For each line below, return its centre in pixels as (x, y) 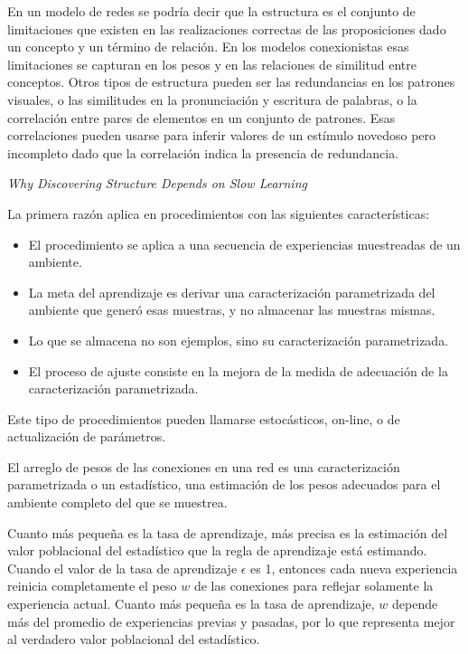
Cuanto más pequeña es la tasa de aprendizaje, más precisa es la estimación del (228, 532)
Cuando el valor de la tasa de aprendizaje (122, 568)
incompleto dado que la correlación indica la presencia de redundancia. (203, 152)
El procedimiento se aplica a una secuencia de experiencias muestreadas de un (244, 244)
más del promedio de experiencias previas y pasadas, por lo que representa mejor (231, 621)
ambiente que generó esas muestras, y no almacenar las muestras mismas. (232, 310)
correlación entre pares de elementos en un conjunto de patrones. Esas (201, 117)
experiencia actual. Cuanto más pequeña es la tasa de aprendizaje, (191, 604)
